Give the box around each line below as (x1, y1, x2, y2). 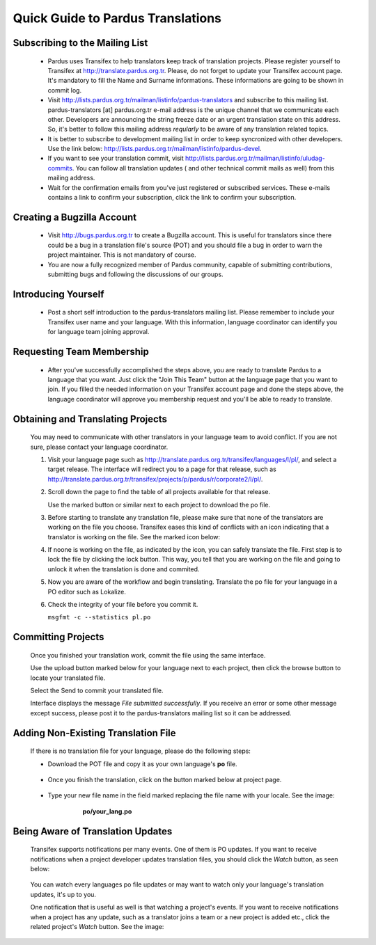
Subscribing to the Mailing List (13, 37, 148, 49)
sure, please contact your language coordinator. (30, 443, 169, 451)
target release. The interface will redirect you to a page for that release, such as (47, 465, 276, 473)
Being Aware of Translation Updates (13, 825, 173, 837)
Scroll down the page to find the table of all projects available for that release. (47, 488, 271, 496)
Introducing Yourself (13, 288, 104, 300)
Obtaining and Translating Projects (13, 413, 167, 424)
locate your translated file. (30, 674, 106, 682)
